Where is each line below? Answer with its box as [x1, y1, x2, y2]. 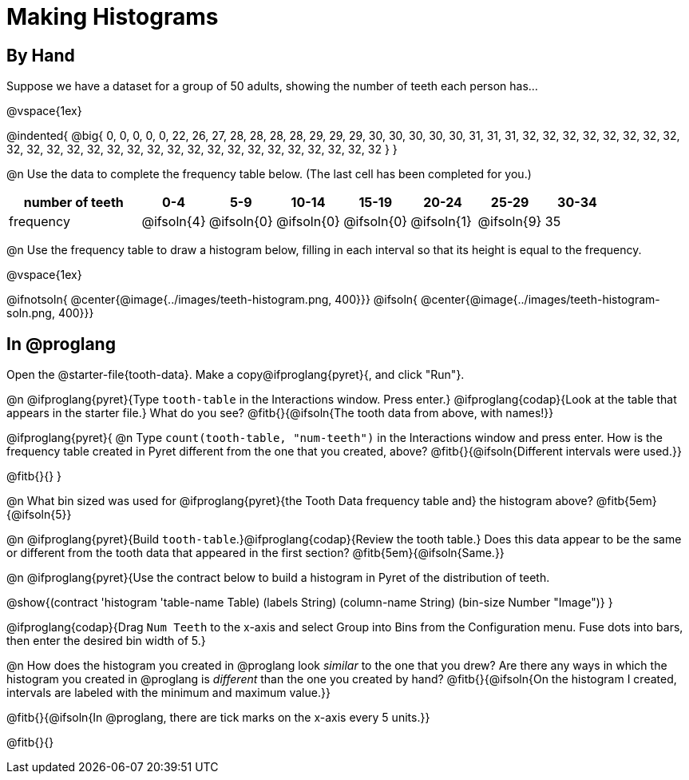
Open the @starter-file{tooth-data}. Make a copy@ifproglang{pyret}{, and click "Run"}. [6, 368, 465, 382]
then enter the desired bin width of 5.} [6, 634, 206, 648]
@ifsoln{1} [410, 213, 472, 230]
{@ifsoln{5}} [6, 507, 72, 522]
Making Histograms [6, 3, 219, 30]
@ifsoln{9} [477, 213, 542, 230]
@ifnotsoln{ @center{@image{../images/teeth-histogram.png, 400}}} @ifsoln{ [6, 292, 418, 307]
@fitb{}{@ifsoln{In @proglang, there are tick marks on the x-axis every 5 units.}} [6, 710, 430, 725]
